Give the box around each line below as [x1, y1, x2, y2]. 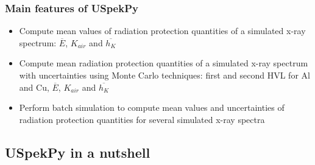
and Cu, [19, 80, 49, 93]
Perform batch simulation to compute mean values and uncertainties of [19, 101, 285, 114]
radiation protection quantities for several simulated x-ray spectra [19, 113, 265, 125]
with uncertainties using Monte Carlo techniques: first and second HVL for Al [19, 69, 310, 81]
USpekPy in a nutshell [5, 142, 150, 161]
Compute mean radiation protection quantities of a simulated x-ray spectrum [19, 57, 308, 69]
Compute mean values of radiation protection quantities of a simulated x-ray [19, 24, 306, 37]
